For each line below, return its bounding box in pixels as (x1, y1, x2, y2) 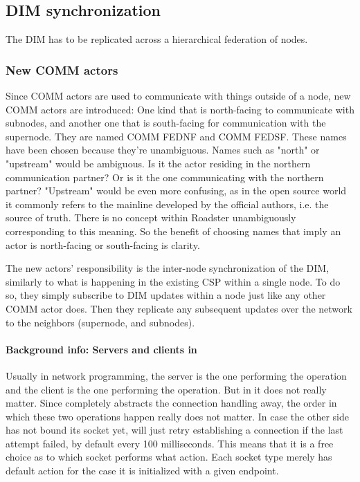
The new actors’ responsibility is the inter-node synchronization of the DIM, (6, 261, 330, 275)
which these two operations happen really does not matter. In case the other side (6, 409, 349, 423)
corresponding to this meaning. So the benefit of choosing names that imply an (6, 223, 341, 238)
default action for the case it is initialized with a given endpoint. (6, 463, 279, 478)
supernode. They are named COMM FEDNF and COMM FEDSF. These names (6, 129, 347, 143)
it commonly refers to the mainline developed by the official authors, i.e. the (6, 196, 329, 211)
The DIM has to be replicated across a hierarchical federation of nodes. (6, 32, 308, 46)
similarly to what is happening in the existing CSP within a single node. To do (6, 274, 341, 288)
